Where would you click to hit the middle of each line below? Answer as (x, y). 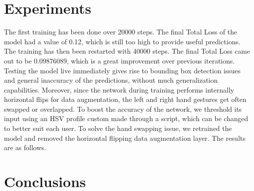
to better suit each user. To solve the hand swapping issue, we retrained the (118, 128)
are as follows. (25, 147)
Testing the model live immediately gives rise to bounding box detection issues (122, 70)
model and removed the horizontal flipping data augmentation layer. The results (125, 138)
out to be (18, 60)
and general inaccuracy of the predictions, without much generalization (111, 80)
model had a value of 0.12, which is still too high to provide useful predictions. (122, 41)
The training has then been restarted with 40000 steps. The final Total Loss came (127, 51)
